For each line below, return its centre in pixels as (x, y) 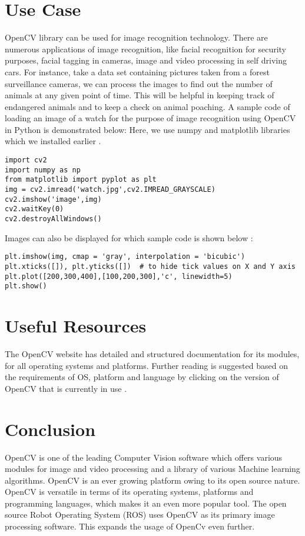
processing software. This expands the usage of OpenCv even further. (130, 526)
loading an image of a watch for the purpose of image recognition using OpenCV (150, 118)
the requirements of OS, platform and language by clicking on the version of (142, 377)
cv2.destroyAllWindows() (53, 219)
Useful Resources (76, 326)
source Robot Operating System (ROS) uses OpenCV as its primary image (140, 515)
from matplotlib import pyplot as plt (81, 180)
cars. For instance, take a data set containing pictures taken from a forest (137, 71)
